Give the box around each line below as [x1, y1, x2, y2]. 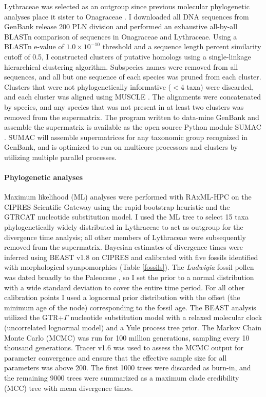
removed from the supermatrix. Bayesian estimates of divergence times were [4, 242, 243, 252]
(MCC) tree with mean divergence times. [4, 382, 133, 393]
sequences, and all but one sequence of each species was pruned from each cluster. [4, 71, 261, 82]
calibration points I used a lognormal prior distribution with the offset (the [4, 292, 240, 303]
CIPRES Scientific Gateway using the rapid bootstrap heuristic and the [4, 201, 230, 212]
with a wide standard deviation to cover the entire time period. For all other [4, 282, 245, 292]
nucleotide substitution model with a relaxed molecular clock [70, 312, 262, 323]
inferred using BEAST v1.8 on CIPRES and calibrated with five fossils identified [4, 251, 258, 262]
